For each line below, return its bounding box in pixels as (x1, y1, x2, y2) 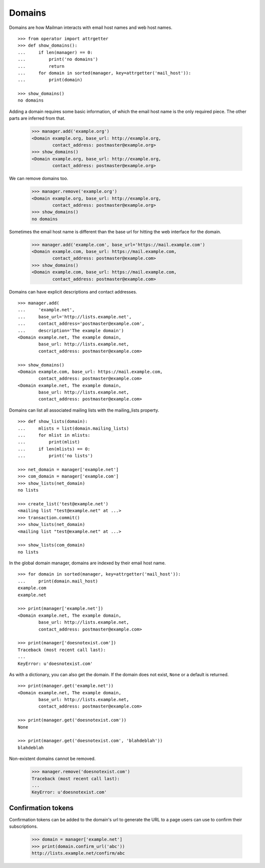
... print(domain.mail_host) (18, 578, 98, 584)
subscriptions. (9, 823, 38, 829)
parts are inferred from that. (9, 115, 66, 121)
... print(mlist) (18, 439, 80, 445)
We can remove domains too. (9, 176, 69, 182)
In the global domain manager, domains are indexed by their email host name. (9, 560, 166, 566)
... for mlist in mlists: (18, 432, 91, 438)
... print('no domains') (18, 56, 98, 62)
